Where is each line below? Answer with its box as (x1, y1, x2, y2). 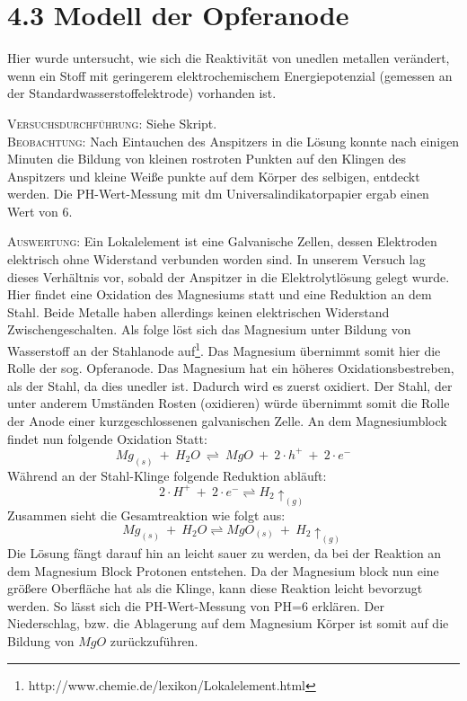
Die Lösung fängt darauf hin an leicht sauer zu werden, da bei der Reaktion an (7, 544, 442, 563)
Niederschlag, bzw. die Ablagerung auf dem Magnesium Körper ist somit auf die (7, 614, 449, 633)
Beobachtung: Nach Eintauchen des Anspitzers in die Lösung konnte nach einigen (7, 131, 460, 150)
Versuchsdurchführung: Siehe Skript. (7, 113, 217, 132)
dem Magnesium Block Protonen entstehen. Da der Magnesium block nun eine (7, 561, 439, 580)
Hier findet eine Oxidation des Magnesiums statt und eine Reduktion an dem (7, 285, 432, 304)
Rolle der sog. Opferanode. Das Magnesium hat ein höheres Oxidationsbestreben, (7, 359, 454, 377)
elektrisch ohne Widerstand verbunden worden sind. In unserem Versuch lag (7, 250, 426, 269)
